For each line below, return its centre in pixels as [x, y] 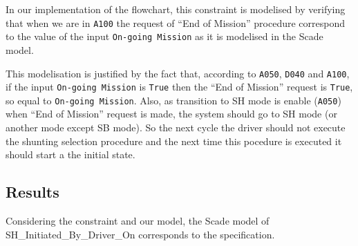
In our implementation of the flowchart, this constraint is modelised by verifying [176, 9]
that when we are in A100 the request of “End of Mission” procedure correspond [176, 22]
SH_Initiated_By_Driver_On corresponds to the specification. [140, 234]
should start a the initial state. [70, 154]
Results [32, 192]
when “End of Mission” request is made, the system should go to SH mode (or [171, 114]
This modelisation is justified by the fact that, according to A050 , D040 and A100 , [178, 73]
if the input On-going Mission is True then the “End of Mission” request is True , [179, 87]
